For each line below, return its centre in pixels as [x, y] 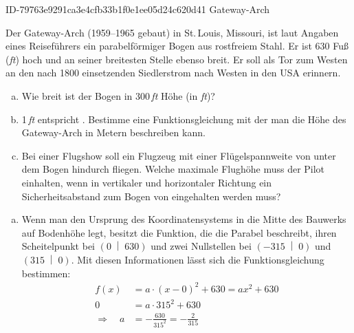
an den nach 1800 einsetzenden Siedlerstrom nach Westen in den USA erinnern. [173, 73]
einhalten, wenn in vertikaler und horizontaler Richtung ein [147, 182]
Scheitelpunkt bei [58, 246]
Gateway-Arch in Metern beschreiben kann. [113, 132]
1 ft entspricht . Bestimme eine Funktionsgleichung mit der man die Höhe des [184, 119]
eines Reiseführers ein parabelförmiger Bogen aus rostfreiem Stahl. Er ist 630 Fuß [177, 46]
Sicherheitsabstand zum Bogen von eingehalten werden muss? [151, 196]
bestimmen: [46, 273]
